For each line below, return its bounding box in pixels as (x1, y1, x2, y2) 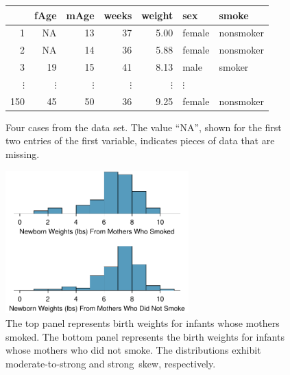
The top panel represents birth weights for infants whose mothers (5, 315, 280, 330)
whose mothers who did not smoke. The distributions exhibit (5, 343, 261, 357)
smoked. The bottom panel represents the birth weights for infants (5, 329, 285, 343)
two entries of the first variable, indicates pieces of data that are (5, 133, 275, 148)
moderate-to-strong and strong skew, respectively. (5, 356, 216, 370)
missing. (5, 147, 40, 161)
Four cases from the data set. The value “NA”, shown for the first (5, 120, 282, 134)
